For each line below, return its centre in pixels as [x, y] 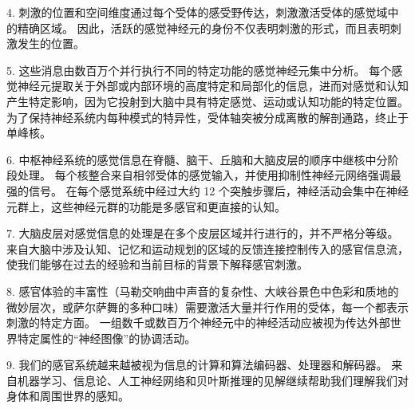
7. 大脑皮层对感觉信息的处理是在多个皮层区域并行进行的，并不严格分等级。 [203, 233]
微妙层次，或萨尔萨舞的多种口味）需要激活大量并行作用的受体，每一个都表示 [207, 307]
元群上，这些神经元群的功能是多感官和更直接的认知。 [146, 206]
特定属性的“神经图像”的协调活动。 [107, 338]
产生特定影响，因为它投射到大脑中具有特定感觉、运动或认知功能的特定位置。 [207, 101]
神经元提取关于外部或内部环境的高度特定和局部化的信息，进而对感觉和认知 [213, 86]
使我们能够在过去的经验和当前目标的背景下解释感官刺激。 [157, 264]
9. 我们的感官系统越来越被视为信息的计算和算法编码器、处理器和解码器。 [197, 365]
